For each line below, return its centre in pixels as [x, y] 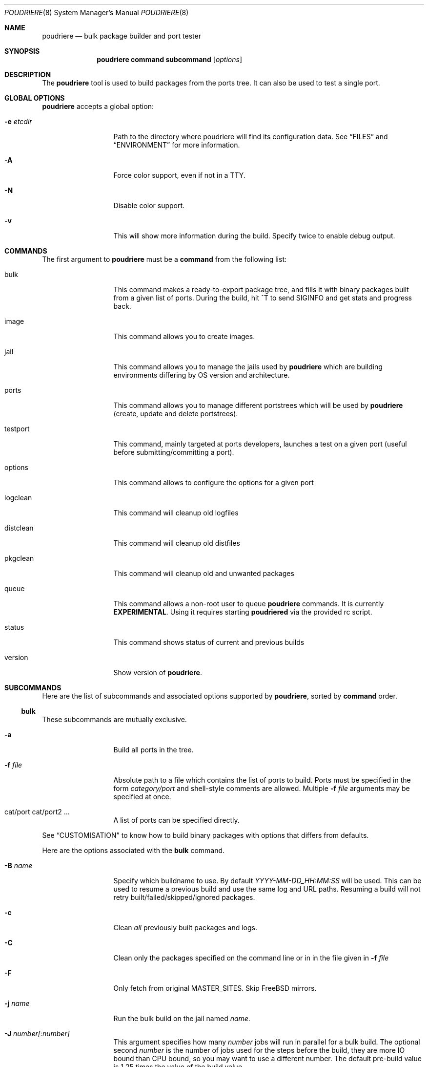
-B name [18, 865]
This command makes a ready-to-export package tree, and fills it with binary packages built [261, 289]
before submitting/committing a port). [174, 452]
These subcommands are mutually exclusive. [114, 719]
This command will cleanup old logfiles [176, 513]
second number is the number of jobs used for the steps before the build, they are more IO [259, 1050]
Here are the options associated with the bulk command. [133, 850]
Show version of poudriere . [158, 672]
